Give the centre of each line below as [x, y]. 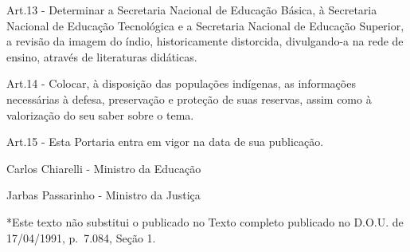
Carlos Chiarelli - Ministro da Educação [104, 168]
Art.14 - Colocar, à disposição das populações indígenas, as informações [181, 83]
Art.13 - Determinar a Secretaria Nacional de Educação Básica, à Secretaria [192, 10]
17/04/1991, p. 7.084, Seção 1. [81, 237]
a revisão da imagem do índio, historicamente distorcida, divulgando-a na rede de [205, 41]
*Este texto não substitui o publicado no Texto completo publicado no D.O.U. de [205, 221]
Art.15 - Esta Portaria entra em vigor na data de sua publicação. [165, 142]
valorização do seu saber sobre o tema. [100, 114]
